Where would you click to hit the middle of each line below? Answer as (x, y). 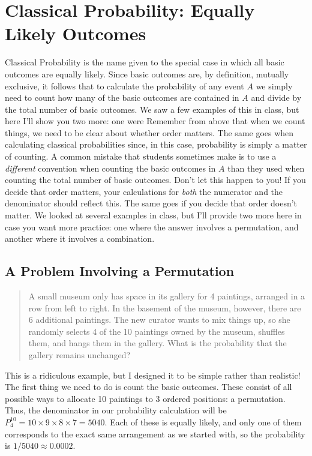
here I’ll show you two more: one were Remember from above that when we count (155, 121)
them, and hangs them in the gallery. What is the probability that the (157, 343)
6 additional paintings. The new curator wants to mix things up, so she (159, 319)
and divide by (276, 97)
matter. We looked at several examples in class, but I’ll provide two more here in (153, 215)
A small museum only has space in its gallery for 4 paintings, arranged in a (167, 296)
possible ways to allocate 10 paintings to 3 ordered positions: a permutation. (145, 398)
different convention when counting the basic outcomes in (110, 168)
